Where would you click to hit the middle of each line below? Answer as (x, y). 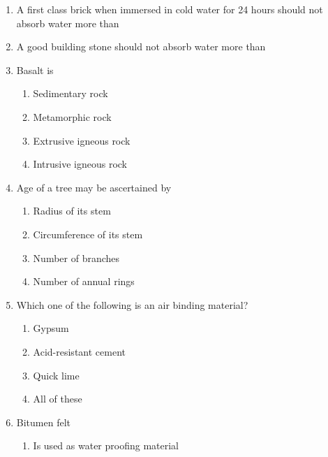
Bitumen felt (43, 422)
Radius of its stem (72, 211)
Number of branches (76, 257)
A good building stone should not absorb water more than (141, 46)
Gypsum (51, 328)
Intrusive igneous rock (80, 164)
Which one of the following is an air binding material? (132, 304)
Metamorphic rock (72, 116)
